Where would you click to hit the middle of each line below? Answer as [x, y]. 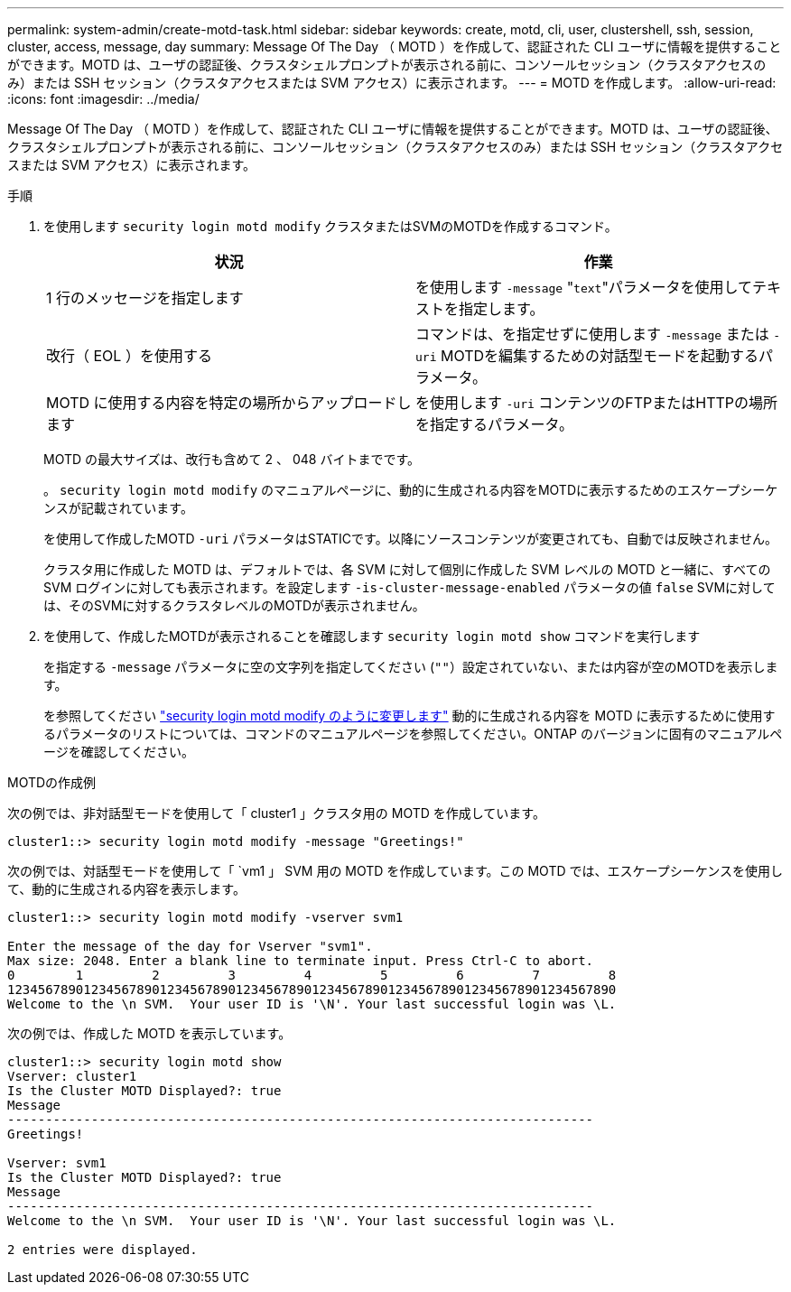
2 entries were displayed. [102, 1250]
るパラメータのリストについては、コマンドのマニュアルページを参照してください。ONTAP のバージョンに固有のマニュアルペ [413, 734]
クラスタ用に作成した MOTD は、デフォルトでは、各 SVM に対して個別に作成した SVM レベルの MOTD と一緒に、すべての [407, 569]
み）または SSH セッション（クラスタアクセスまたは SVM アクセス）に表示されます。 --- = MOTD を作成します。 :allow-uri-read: [392, 83]
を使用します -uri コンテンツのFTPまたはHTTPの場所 [597, 403]
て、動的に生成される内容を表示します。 [126, 889]
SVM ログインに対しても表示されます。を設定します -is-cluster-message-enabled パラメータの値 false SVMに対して [409, 587]
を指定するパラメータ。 [495, 424]
